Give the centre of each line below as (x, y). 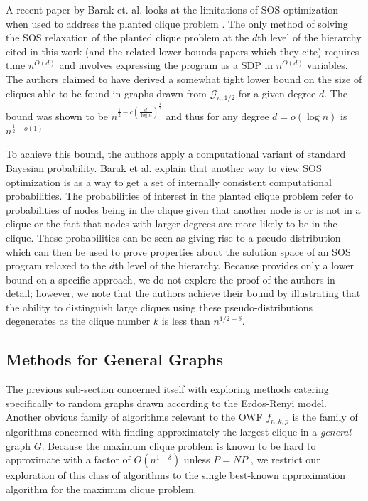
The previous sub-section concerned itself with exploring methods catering (167, 389)
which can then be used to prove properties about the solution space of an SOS (178, 251)
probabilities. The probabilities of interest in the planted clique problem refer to (180, 196)
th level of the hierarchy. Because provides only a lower (234, 265)
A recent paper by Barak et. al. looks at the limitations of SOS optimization (172, 9)
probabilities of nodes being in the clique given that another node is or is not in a (183, 209)
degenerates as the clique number (78, 321)
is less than (186, 321)
